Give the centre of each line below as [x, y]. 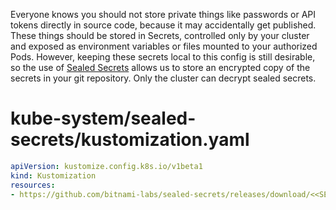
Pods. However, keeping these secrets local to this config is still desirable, [163, 57]
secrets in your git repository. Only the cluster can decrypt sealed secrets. [163, 78]
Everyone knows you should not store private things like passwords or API [163, 14]
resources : [33, 185]
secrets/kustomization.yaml [130, 140]
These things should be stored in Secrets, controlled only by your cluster [160, 35]
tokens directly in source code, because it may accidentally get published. [163, 25]
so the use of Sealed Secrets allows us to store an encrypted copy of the [160, 67]
